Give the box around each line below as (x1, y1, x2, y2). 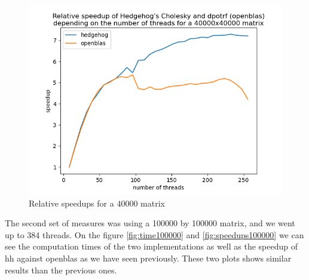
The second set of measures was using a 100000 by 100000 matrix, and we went (5, 217, 295, 229)
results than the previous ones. (5, 263, 117, 276)
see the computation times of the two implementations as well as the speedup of (5, 240, 298, 253)
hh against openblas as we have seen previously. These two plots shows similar (5, 251, 292, 264)
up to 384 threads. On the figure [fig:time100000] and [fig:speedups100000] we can (5, 228, 304, 241)
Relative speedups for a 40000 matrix (29, 196, 165, 209)
